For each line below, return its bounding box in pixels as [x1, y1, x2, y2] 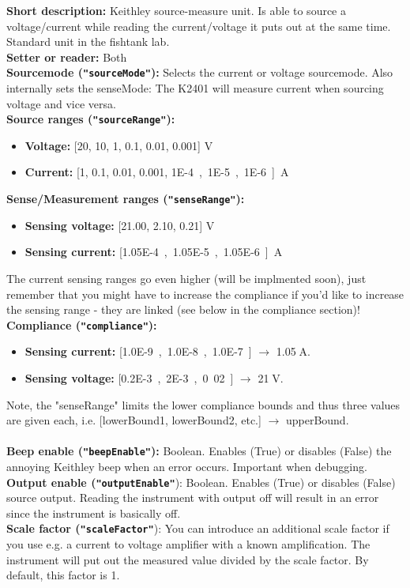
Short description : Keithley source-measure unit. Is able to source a [6, 2, 346, 18]
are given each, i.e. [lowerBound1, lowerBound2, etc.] [6, 412, 261, 428]
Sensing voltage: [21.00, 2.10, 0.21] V [24, 217, 215, 233]
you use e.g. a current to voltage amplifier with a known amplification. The [6, 536, 371, 552]
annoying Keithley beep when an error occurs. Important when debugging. [6, 458, 367, 474]
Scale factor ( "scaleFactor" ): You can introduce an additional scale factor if [6, 520, 389, 537]
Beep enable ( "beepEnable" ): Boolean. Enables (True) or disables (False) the [6, 443, 392, 459]
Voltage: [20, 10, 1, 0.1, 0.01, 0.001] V [24, 137, 213, 153]
